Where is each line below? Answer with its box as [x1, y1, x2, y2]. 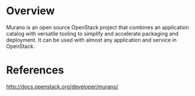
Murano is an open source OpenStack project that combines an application [6, 24, 189, 31]
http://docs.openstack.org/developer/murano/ [6, 83, 119, 90]
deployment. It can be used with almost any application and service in [6, 36, 177, 43]
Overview [6, 4, 55, 18]
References [6, 63, 64, 77]
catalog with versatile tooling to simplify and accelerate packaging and [6, 30, 179, 37]
